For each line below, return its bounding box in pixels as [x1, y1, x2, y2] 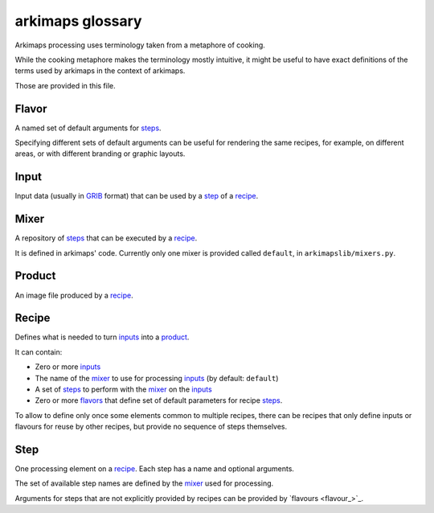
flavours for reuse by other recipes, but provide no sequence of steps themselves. [14, 422, 288, 432]
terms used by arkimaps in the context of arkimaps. [14, 66, 186, 76]
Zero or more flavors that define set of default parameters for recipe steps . [35, 396, 283, 405]
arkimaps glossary [14, 12, 142, 30]
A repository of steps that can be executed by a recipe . [14, 233, 198, 243]
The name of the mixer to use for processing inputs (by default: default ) [35, 373, 279, 383]
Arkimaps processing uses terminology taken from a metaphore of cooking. [14, 40, 265, 50]
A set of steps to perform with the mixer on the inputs [35, 384, 212, 394]
